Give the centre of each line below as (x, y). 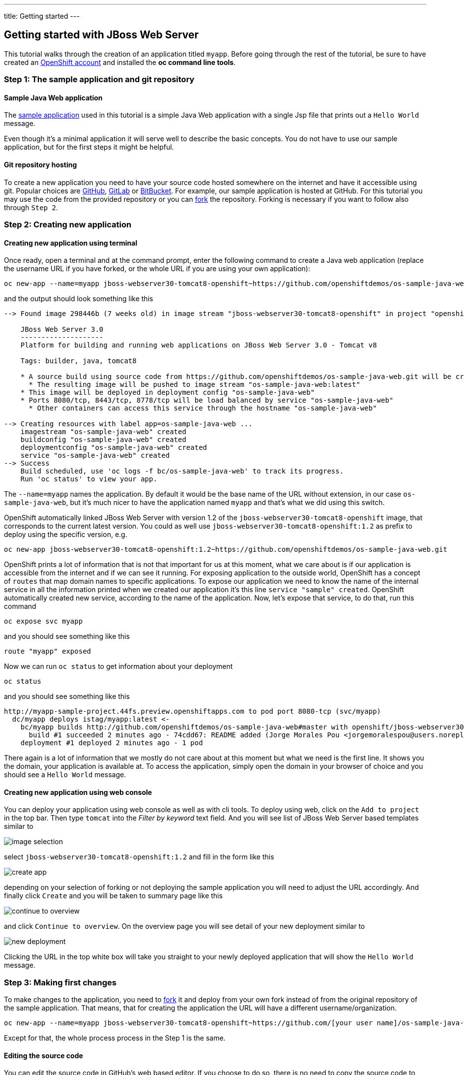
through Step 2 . (31, 207)
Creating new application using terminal (71, 243)
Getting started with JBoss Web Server (101, 35)
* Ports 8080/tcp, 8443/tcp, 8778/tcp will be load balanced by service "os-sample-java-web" (207, 400)
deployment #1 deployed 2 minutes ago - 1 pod (112, 743)
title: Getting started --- (42, 16)
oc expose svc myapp (43, 621)
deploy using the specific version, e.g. (66, 535)
